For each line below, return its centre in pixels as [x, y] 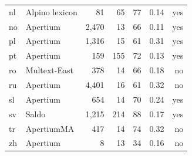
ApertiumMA [50, 128]
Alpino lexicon [51, 11]
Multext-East [49, 70]
